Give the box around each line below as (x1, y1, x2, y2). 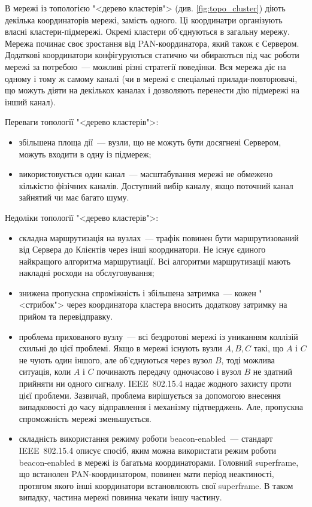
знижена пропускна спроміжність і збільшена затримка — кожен (19, 286, 256, 299)
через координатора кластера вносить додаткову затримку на (66, 298, 287, 311)
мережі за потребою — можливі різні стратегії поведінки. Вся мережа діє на (5, 60, 286, 72)
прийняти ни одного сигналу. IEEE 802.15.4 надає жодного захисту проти (19, 377, 292, 390)
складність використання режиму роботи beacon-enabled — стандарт (19, 432, 273, 445)
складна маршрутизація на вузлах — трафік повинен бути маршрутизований (19, 231, 299, 244)
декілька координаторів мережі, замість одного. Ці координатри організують (5, 13, 283, 26)
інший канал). (5, 95, 56, 108)
